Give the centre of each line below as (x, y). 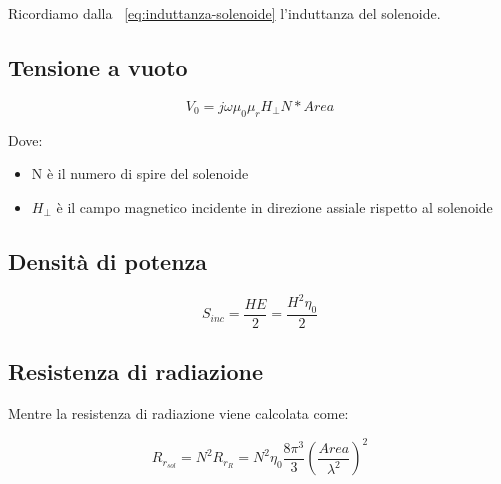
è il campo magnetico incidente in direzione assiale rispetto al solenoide (274, 206)
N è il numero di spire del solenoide (140, 173)
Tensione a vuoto (98, 66)
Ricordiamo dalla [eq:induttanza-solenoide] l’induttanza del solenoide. (224, 13)
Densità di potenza (108, 260)
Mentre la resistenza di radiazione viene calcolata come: (178, 413)
